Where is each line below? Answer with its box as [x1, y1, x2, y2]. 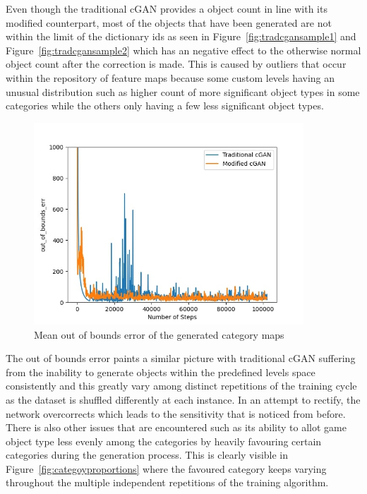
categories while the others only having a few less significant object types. [6, 98, 324, 113]
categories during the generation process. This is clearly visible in [6, 447, 289, 462]
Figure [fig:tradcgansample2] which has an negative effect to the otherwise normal [6, 42, 361, 57]
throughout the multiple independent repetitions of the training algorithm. [6, 475, 329, 490]
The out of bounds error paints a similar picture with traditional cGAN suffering [6, 351, 356, 366]
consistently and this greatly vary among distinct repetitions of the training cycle [6, 378, 357, 393]
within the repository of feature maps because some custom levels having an [6, 70, 335, 85]
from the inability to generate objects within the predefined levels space [6, 364, 315, 379]
